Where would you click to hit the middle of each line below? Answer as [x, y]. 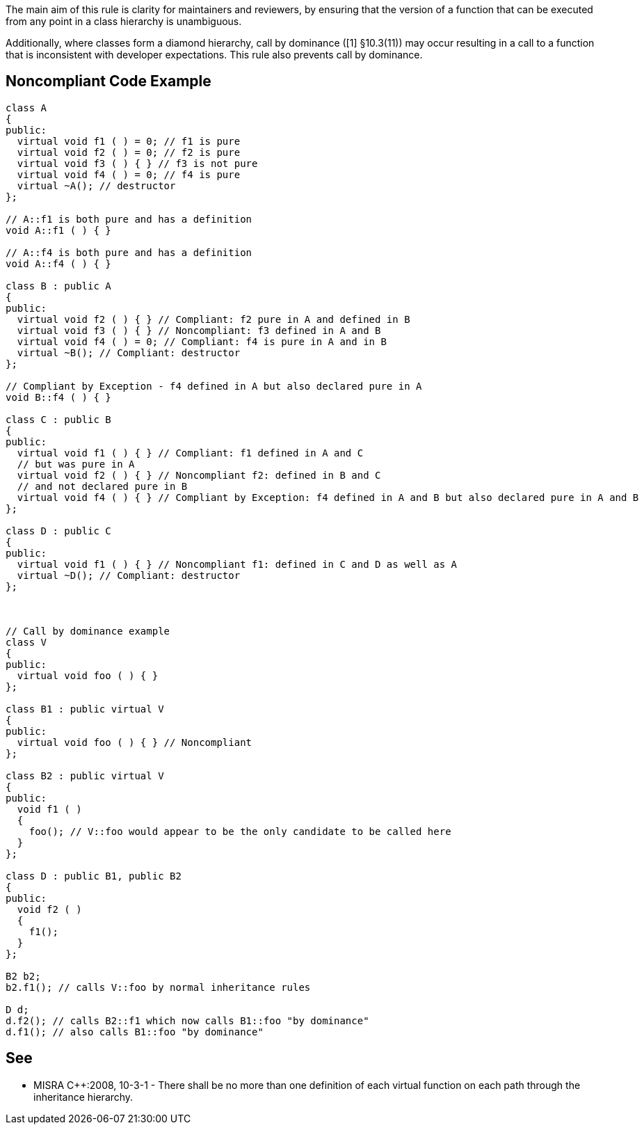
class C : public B [58, 419]
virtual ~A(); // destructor [96, 185]
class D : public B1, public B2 [94, 876]
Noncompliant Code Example [108, 81]
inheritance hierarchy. [83, 1097]
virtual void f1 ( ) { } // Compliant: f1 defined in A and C [190, 453]
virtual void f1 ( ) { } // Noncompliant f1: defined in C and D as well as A [237, 564]
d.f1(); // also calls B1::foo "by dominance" [135, 1032]
